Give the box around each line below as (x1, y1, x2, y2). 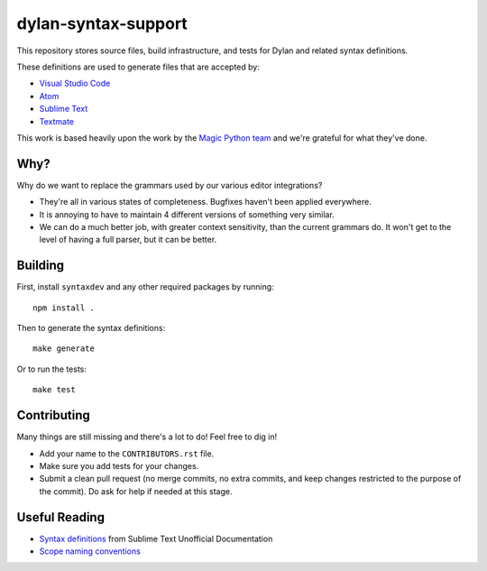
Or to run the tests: (16, 364, 87, 374)
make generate (32, 344, 95, 354)
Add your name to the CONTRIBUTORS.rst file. (39, 447, 215, 459)
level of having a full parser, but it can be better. (39, 235, 217, 245)
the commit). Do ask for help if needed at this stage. (39, 485, 233, 496)
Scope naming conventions (39, 546, 142, 557)
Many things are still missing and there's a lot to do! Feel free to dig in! (16, 431, 278, 442)
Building (16, 258, 65, 273)
